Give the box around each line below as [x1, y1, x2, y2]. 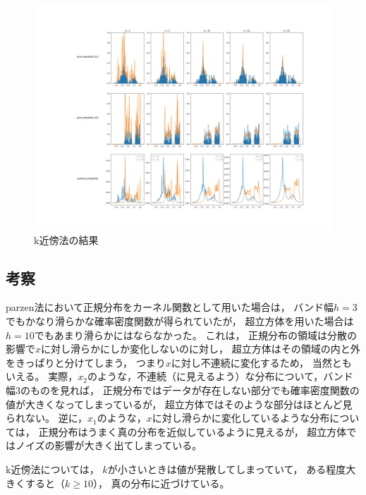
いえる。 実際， [6, 369, 78, 384]
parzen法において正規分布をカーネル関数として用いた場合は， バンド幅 [6, 300, 334, 314]
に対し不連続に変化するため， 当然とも [171, 355, 352, 369]
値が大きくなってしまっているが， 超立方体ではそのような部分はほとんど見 [6, 396, 353, 411]
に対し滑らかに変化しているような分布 [152, 410, 330, 425]
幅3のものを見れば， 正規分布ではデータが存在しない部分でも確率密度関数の [6, 382, 360, 397]
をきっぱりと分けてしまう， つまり [6, 355, 166, 369]
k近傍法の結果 [34, 232, 99, 247]
